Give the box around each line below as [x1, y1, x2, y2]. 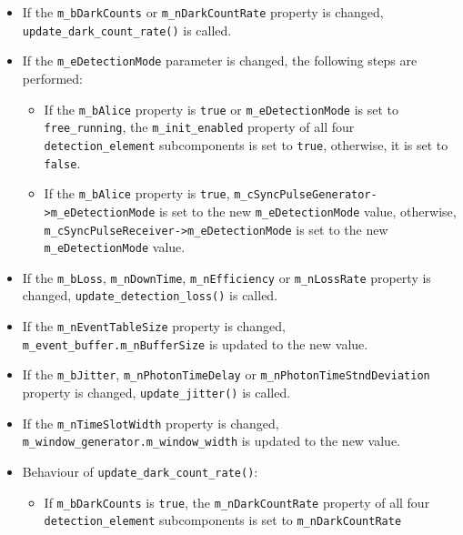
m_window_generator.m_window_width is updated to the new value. [22, 431, 401, 450]
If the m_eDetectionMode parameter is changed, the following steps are [22, 51, 418, 70]
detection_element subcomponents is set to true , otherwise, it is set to [44, 135, 448, 154]
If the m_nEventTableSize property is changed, [22, 317, 286, 336]
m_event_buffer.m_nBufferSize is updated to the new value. [22, 334, 368, 353]
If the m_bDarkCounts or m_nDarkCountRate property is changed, [22, 3, 384, 21]
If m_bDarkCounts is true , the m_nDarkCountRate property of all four [44, 492, 430, 511]
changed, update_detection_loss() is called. [22, 286, 278, 305]
